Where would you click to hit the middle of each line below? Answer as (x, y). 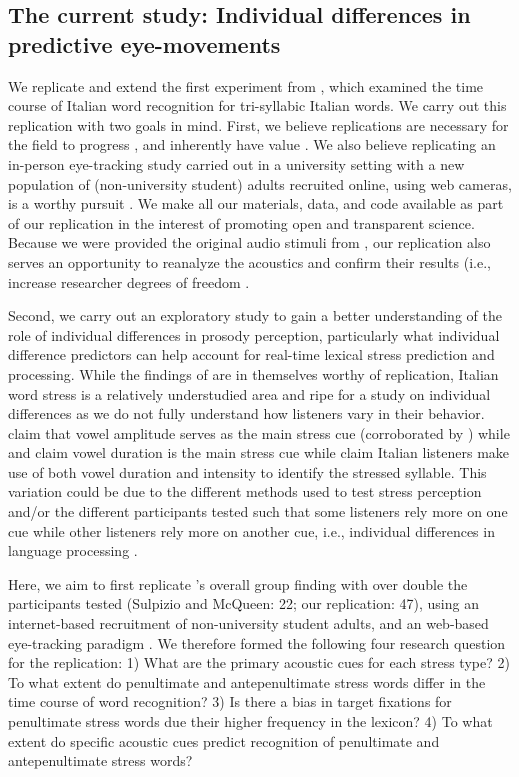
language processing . (73, 550)
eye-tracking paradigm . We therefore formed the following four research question (257, 642)
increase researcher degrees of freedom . (129, 281)
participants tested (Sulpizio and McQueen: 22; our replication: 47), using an (243, 603)
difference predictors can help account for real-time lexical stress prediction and (251, 354)
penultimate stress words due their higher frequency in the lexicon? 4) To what (250, 721)
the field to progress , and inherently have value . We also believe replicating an (252, 144)
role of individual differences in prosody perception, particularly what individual (254, 334)
